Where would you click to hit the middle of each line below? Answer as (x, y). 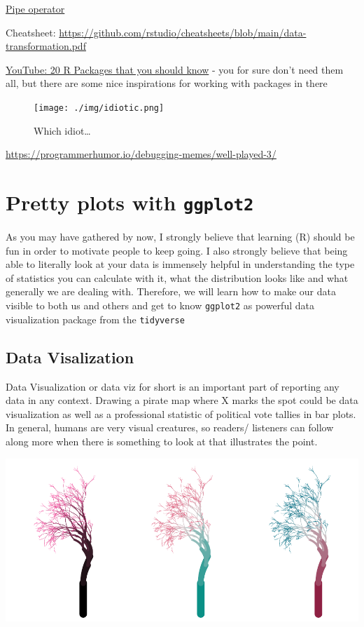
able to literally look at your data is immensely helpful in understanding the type (180, 264)
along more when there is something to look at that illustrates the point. (162, 441)
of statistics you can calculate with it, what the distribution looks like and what (177, 277)
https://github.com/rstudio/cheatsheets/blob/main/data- (183, 32)
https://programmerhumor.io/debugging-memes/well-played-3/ (141, 154)
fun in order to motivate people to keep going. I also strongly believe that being (177, 250)
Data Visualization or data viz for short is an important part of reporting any (173, 386)
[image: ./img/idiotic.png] (99, 108)
